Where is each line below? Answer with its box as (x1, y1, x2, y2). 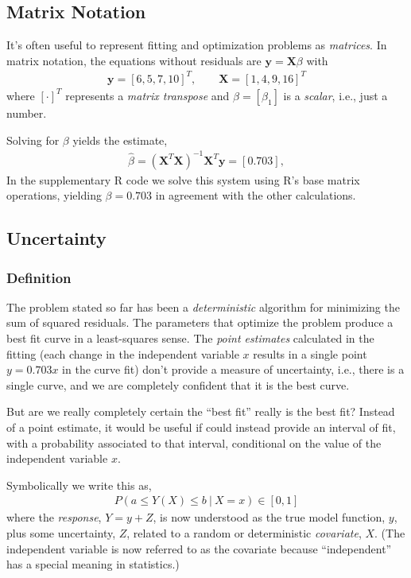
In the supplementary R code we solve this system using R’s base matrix (6, 171, 360, 188)
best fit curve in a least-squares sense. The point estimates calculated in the (6, 330, 374, 347)
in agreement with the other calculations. (155, 187, 356, 204)
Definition (6, 267, 72, 287)
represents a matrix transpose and (65, 87, 230, 103)
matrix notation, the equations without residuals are (6, 52, 262, 68)
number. (6, 104, 47, 121)
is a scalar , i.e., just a (283, 87, 388, 103)
